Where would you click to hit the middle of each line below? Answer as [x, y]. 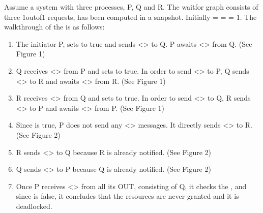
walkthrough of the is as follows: [54, 27]
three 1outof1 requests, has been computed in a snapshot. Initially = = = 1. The [130, 17]
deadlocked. [34, 206]
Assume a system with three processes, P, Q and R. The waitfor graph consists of [131, 7]
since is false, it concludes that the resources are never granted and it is [127, 196]
